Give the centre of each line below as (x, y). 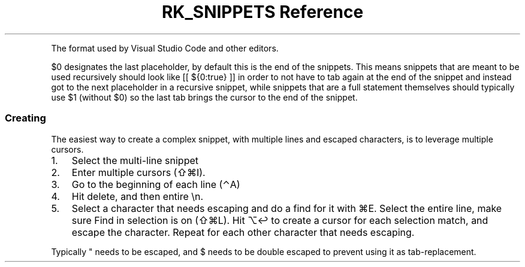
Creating (25, 118)
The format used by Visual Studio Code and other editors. (165, 48)
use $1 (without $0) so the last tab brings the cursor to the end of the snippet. (204, 97)
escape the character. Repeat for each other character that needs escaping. (243, 232)
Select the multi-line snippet (135, 160)
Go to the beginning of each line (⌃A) (156, 184)
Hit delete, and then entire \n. (138, 196)
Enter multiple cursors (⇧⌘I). (138, 172)
